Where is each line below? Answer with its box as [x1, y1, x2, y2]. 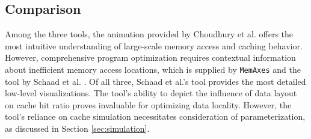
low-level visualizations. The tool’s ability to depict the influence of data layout [5, 87, 297, 99]
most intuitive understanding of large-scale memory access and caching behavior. [5, 39, 303, 52]
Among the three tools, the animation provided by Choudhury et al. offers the [5, 28, 294, 40]
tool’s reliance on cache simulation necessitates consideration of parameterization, [5, 110, 306, 123]
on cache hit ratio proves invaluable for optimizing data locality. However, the [5, 98, 292, 111]
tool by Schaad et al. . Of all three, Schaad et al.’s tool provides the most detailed [5, 75, 306, 87]
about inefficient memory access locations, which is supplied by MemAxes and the [5, 63, 301, 75]
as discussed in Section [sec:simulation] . [5, 122, 150, 135]
